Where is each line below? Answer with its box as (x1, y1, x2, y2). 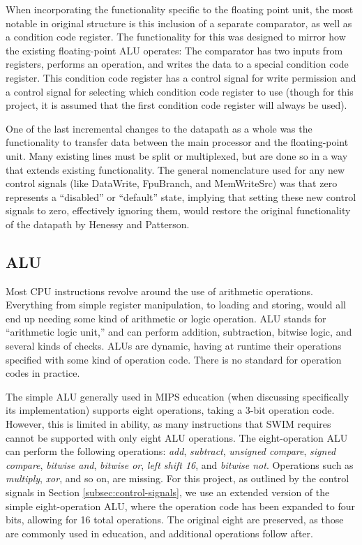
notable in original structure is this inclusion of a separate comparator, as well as (6, 15, 352, 30)
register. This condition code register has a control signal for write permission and (6, 70, 356, 84)
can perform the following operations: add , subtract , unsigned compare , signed (6, 444, 336, 458)
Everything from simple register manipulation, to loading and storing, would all (6, 297, 346, 312)
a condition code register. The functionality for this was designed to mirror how (6, 29, 346, 44)
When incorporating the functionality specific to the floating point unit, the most (6, 2, 354, 16)
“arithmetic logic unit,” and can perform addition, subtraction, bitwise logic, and (6, 324, 352, 339)
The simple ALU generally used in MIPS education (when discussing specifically (6, 389, 349, 403)
